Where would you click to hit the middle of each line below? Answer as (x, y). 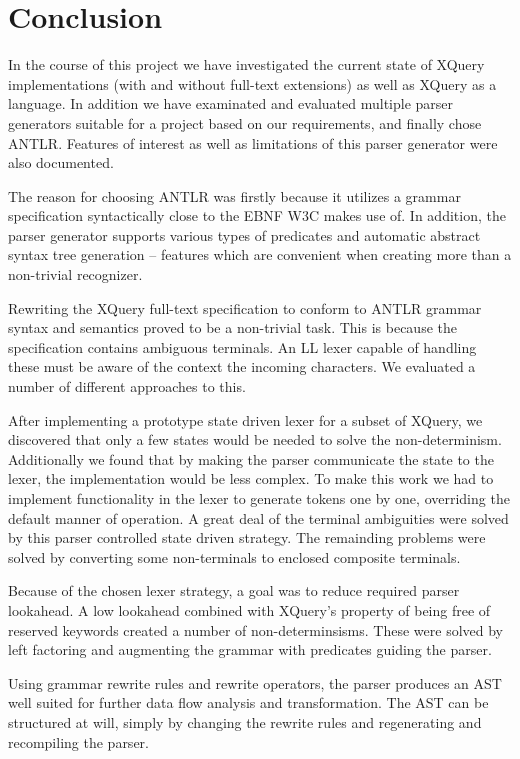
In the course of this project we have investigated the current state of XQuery (246, 64)
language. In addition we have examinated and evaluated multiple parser (231, 103)
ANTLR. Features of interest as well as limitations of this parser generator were (253, 142)
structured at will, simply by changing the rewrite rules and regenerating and (245, 721)
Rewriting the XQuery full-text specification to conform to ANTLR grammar (245, 307)
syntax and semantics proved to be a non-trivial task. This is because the (232, 327)
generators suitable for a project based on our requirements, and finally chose (245, 122)
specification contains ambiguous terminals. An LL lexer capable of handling (242, 346)
